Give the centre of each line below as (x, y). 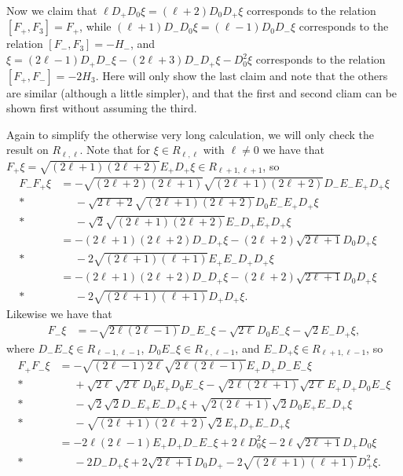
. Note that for (115, 150)
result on (27, 150)
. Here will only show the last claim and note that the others (242, 75)
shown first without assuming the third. (102, 108)
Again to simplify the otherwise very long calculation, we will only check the (191, 134)
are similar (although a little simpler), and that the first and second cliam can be (202, 92)
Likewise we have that (59, 314)
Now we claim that (52, 10)
